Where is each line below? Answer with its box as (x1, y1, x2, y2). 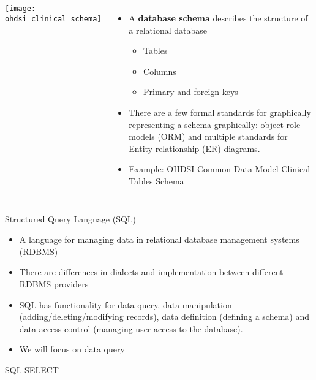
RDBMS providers (19, 277, 89, 290)
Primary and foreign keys (143, 85, 238, 98)
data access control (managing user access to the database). (19, 322, 243, 335)
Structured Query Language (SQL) (5, 212, 137, 225)
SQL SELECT (5, 363, 59, 376)
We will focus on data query (19, 343, 125, 355)
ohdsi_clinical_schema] (5, 14, 102, 23)
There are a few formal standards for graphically (129, 105, 311, 118)
